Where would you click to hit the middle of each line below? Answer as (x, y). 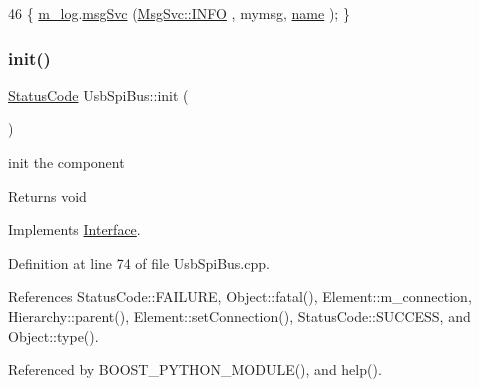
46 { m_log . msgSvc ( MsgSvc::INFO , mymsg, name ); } (179, 13)
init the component (66, 162)
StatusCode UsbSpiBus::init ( (98, 94)
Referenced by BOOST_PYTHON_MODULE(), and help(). (195, 369)
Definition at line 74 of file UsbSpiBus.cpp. (139, 262)
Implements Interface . (74, 229)
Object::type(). (53, 335)
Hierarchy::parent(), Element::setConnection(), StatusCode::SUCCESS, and (239, 315)
